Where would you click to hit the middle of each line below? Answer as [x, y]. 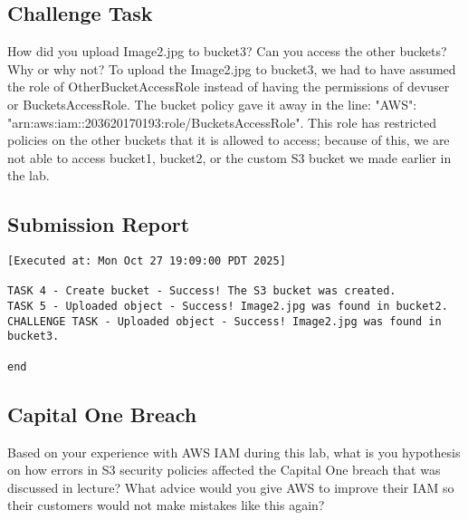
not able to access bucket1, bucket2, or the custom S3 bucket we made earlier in [229, 157]
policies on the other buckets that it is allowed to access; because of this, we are [229, 140]
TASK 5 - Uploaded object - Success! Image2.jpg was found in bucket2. [228, 307]
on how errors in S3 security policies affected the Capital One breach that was [224, 470]
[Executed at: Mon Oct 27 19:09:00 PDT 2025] [147, 261]
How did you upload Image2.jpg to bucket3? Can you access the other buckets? [227, 51]
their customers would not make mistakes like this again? [166, 505]
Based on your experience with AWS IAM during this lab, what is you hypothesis [234, 452]
